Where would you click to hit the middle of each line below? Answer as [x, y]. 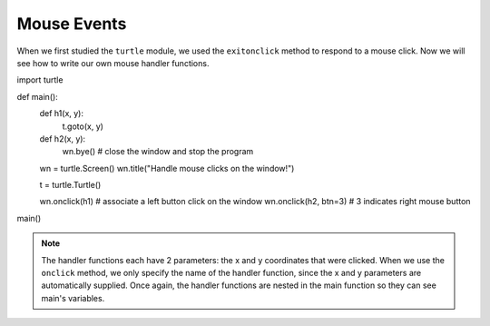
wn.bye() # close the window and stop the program [158, 152]
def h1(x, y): [61, 114]
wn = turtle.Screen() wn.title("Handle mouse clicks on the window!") [167, 168]
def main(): [37, 96]
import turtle [40, 80]
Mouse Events [72, 24]
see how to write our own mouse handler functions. [113, 63]
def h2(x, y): [63, 138]
